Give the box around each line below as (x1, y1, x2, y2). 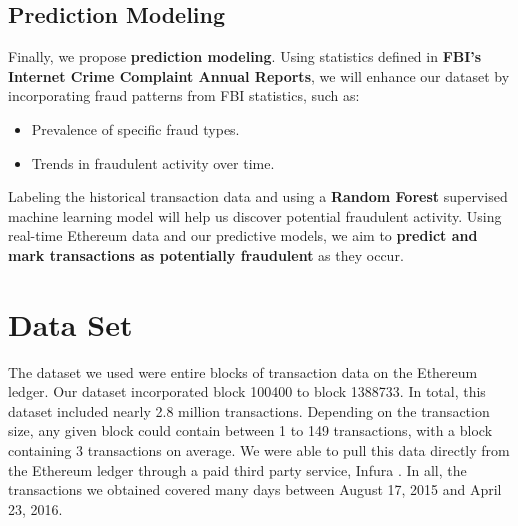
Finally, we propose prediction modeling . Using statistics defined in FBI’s (8, 46, 482, 67)
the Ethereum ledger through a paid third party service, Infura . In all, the (8, 459, 467, 480)
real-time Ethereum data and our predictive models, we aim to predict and (8, 225, 478, 246)
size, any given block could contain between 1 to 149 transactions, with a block (8, 420, 493, 441)
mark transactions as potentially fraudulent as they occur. (8, 244, 404, 265)
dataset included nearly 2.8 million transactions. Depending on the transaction (8, 400, 490, 421)
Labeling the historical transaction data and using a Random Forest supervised (8, 186, 508, 207)
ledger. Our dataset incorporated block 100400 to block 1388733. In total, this (8, 381, 486, 402)
